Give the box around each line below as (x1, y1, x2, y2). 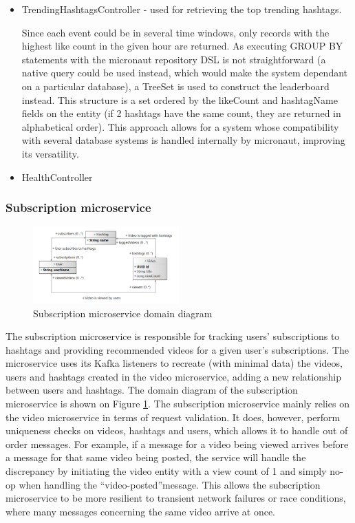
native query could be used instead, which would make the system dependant (21, 65, 348, 80)
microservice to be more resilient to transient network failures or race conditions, (6, 491, 346, 505)
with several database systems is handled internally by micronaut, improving (21, 133, 345, 147)
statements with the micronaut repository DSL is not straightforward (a (21, 52, 326, 66)
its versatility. (21, 146, 79, 160)
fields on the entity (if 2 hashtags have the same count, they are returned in (21, 106, 341, 120)
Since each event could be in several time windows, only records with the (21, 25, 330, 39)
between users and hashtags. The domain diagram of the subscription (6, 383, 298, 397)
